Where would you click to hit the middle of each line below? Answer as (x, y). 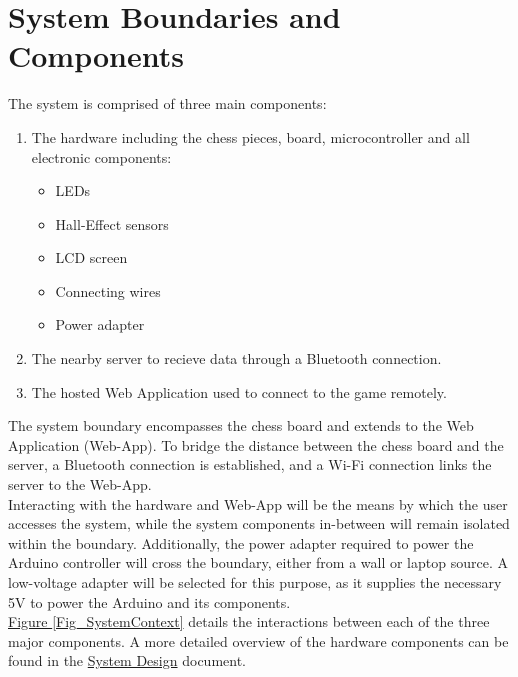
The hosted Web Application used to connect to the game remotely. (239, 391)
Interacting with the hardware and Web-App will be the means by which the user (258, 503)
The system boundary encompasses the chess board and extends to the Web (241, 425)
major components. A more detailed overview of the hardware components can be (258, 640)
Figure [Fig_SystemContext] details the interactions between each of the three (249, 621)
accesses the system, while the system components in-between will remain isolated (259, 523)
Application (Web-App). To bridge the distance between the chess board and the (256, 444)
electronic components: (101, 156)
